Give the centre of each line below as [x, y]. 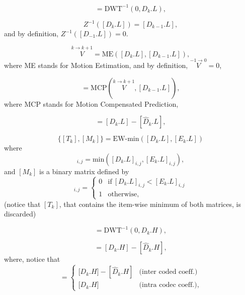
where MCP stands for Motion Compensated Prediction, [91, 103]
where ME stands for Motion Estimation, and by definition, [96, 65]
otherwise [122, 194]
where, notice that [32, 259]
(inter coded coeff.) [168, 272]
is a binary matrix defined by [84, 171]
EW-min [126, 139]
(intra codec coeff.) [168, 285]
